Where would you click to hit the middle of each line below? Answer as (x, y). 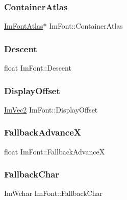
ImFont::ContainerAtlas (86, 26)
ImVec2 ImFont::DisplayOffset (51, 109)
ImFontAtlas (24, 26)
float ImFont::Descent (38, 68)
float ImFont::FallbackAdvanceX (55, 151)
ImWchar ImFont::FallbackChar (54, 193)
